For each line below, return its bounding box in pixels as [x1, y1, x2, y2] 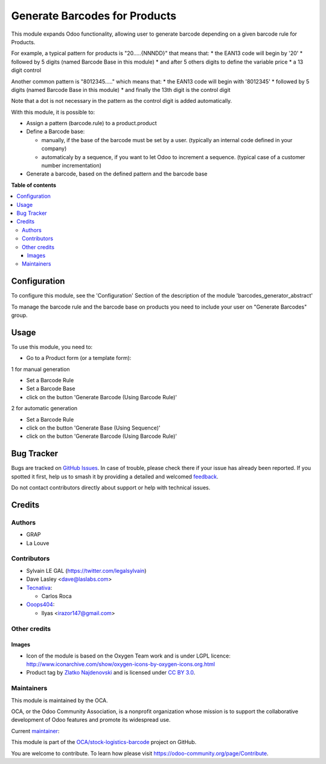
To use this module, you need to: [11, 343, 93, 350]
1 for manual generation [11, 365, 70, 373]
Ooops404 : [26, 601, 55, 608]
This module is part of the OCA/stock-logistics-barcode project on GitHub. [11, 739, 197, 746]
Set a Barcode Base [26, 385, 75, 393]
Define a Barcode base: [26, 128, 85, 135]
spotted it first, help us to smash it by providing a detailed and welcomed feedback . [11, 472, 219, 480]
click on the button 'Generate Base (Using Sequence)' [26, 424, 161, 432]
